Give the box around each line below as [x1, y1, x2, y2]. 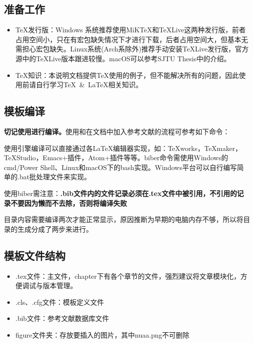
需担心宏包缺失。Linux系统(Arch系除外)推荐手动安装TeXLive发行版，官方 [15, 44, 249, 54]
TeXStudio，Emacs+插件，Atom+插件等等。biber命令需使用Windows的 [4, 152, 228, 163]
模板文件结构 [4, 247, 65, 263]
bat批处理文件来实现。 [19, 171, 91, 182]
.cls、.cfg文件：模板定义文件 [15, 296, 104, 307]
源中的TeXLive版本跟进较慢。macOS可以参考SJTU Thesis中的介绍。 [15, 53, 231, 63]
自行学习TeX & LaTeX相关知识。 [36, 79, 143, 90]
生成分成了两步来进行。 [17, 223, 93, 234]
